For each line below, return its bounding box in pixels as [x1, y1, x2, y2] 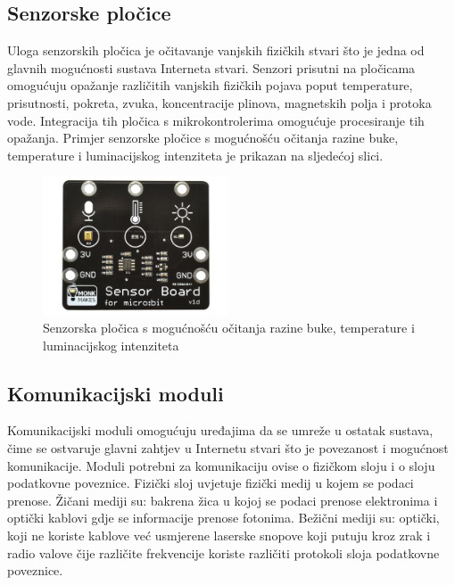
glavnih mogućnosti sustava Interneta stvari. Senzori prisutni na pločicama [7, 58, 416, 77]
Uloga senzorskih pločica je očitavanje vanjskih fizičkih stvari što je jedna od [7, 41, 425, 60]
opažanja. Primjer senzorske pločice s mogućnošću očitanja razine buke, [7, 128, 399, 147]
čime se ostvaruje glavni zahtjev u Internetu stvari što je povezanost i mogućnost [7, 438, 449, 457]
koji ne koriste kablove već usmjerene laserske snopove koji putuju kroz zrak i [7, 525, 431, 544]
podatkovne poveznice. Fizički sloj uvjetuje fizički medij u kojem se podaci [7, 474, 414, 492]
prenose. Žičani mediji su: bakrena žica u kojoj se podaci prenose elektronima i [7, 490, 438, 509]
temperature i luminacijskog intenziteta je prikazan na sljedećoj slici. [7, 145, 384, 164]
